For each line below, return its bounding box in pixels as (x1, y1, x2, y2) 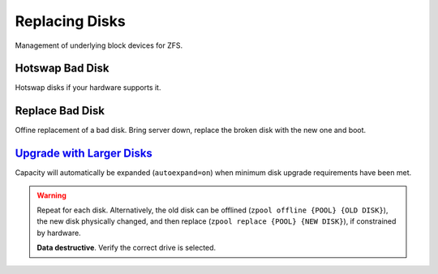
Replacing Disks (15, 12, 126, 30)
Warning (36, 191, 67, 200)
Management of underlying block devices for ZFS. (15, 41, 183, 50)
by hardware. (36, 228, 81, 238)
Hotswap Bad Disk (15, 62, 109, 75)
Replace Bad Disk (15, 104, 105, 118)
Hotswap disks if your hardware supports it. (15, 83, 161, 92)
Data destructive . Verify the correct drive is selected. (36, 243, 217, 253)
